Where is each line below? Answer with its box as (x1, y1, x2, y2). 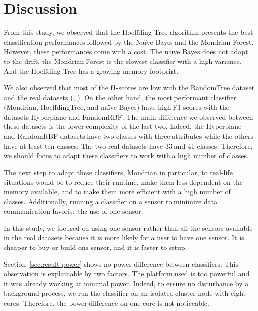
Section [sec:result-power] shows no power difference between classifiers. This (4, 258, 238, 269)
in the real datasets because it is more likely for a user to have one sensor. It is (4, 232, 244, 243)
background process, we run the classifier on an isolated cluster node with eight (4, 288, 246, 298)
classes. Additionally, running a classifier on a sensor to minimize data (4, 196, 218, 206)
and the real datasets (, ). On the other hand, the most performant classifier (4, 92, 236, 102)
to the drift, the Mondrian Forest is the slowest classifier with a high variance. (4, 56, 242, 66)
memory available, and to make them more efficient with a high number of (4, 187, 231, 197)
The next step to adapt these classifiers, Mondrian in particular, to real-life (4, 167, 233, 177)
